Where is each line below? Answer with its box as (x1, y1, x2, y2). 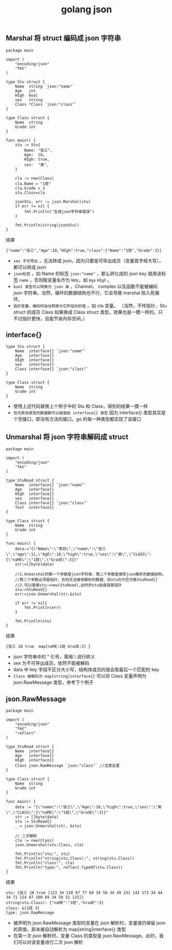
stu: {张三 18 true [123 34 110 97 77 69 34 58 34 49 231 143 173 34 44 (6, 890, 163, 896)
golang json (61, 4, 112, 15)
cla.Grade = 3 (15, 185, 45, 191)
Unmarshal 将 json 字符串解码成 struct (6, 433, 128, 441)
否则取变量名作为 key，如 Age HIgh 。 (34, 276, 112, 283)
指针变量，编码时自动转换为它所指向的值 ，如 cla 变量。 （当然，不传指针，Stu (13, 302, 167, 309)
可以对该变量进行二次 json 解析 (17, 939, 83, 945)
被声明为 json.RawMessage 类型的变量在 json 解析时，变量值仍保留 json (13, 920, 166, 926)
